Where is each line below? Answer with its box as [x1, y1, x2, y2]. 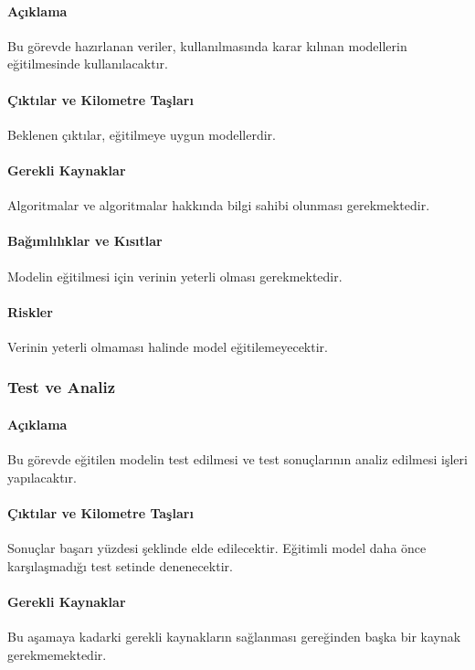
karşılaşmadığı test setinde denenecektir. [7, 556, 233, 575]
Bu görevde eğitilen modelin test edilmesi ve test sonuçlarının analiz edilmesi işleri [7, 450, 468, 469]
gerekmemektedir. [7, 644, 107, 664]
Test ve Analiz [7, 376, 116, 399]
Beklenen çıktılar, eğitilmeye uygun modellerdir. [7, 124, 276, 144]
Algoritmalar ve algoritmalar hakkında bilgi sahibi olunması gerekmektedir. [7, 196, 430, 215]
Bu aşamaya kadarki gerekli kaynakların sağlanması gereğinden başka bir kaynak [7, 627, 461, 646]
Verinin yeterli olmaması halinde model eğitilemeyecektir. [7, 336, 328, 356]
